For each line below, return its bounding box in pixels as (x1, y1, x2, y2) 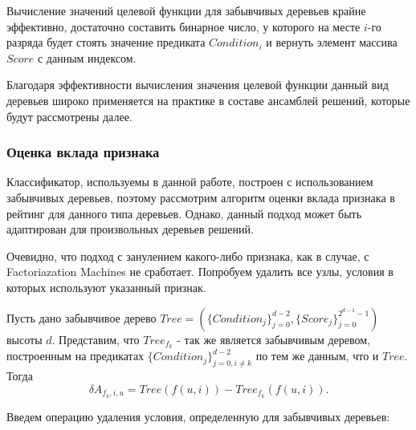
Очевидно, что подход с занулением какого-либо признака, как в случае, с (6, 247, 369, 264)
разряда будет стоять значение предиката (6, 34, 206, 51)
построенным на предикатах (6, 347, 145, 364)
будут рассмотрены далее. (6, 107, 133, 124)
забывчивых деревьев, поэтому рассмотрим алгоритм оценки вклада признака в (6, 189, 395, 205)
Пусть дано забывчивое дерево (6, 309, 157, 326)
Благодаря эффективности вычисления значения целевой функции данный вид (6, 76, 389, 93)
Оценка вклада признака (6, 142, 160, 162)
